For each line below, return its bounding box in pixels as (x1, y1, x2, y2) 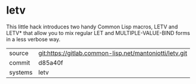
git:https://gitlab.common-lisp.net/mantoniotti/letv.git (38, 49, 188, 57)
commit (9, 59, 30, 67)
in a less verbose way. (6, 35, 61, 43)
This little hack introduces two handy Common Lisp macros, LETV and (6, 23, 178, 30)
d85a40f (38, 59, 64, 67)
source (9, 49, 29, 57)
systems (9, 68, 33, 76)
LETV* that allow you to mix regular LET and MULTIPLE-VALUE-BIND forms (6, 29, 190, 36)
